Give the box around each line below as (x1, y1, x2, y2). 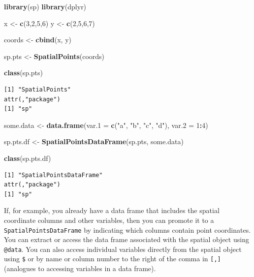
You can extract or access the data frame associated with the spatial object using (4, 234, 249, 245)
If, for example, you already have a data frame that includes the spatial (4, 205, 220, 215)
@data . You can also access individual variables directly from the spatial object (4, 244, 242, 254)
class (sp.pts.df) (4, 153, 51, 163)
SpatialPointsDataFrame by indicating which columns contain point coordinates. (4, 224, 251, 235)
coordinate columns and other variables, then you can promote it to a (4, 215, 214, 225)
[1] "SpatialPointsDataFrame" (4, 171, 103, 179)
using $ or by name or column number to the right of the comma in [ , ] (4, 253, 221, 264)
